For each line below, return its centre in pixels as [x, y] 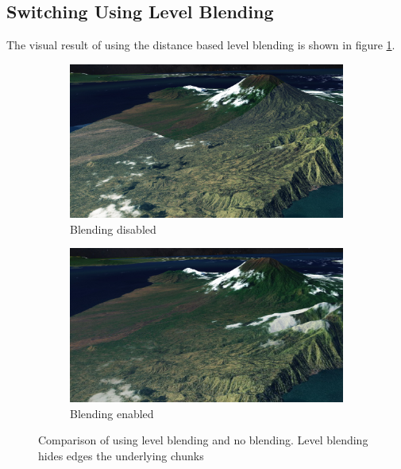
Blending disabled [113, 229]
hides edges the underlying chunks [121, 455]
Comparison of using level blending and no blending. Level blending [203, 440]
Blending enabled [112, 413]
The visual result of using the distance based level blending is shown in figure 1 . [201, 45]
